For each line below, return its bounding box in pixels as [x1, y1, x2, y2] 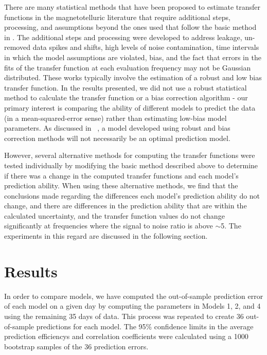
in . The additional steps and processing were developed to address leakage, [4, 31, 242, 42]
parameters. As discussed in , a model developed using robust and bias [4, 122, 230, 133]
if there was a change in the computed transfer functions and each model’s [4, 170, 239, 181]
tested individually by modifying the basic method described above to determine [4, 159, 258, 170]
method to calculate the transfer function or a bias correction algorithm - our [4, 92, 248, 103]
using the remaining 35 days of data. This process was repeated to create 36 [4, 310, 244, 321]
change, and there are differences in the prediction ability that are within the [4, 200, 247, 211]
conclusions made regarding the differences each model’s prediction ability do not [4, 190, 260, 201]
